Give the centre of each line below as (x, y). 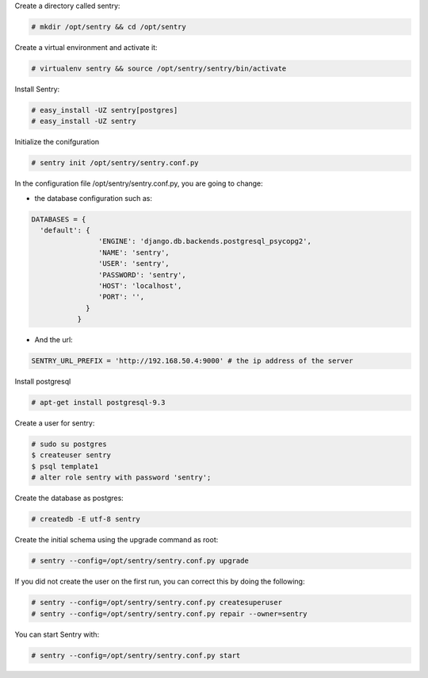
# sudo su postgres (69, 444)
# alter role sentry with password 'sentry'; (121, 478)
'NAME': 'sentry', (134, 252)
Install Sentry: (37, 89)
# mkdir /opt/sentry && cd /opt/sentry (109, 27)
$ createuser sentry (71, 455)
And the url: (53, 340)
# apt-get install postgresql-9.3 (98, 403)
